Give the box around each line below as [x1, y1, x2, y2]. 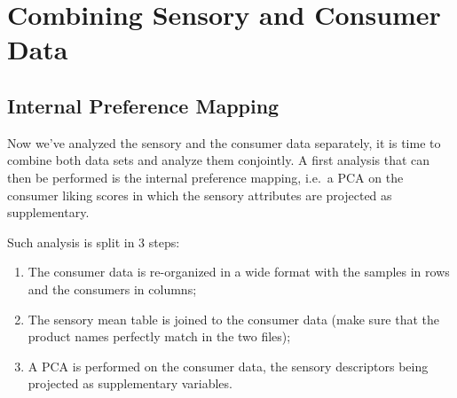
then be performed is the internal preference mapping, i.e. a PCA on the [7, 168, 404, 186]
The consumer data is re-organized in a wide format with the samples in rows [28, 262, 450, 281]
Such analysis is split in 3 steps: [7, 232, 180, 251]
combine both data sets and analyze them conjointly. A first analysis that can [7, 151, 430, 169]
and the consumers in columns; [28, 279, 197, 298]
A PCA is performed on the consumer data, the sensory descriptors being [28, 356, 429, 375]
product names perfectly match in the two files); [28, 327, 291, 346]
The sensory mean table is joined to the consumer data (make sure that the [28, 309, 440, 328]
